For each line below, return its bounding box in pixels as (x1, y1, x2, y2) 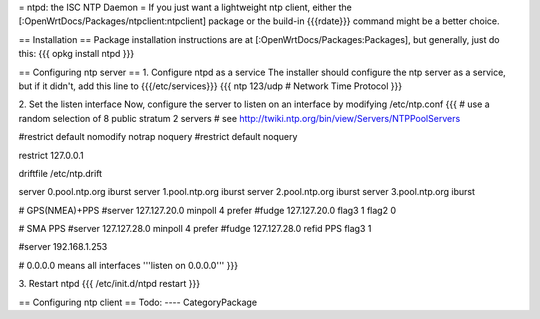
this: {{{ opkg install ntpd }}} (18, 48, 135, 60)
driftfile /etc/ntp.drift (18, 167, 103, 179)
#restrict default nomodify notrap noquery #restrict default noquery (18, 131, 298, 143)
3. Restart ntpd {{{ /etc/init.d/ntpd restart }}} (18, 278, 200, 290)
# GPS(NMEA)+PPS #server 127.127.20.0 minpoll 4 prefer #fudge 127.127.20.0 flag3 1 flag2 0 (18, 204, 397, 216)
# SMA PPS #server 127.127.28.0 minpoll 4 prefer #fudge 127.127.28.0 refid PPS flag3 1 (18, 223, 372, 235)
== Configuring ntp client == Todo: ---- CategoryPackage (18, 296, 258, 308)
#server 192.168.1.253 (18, 241, 108, 253)
